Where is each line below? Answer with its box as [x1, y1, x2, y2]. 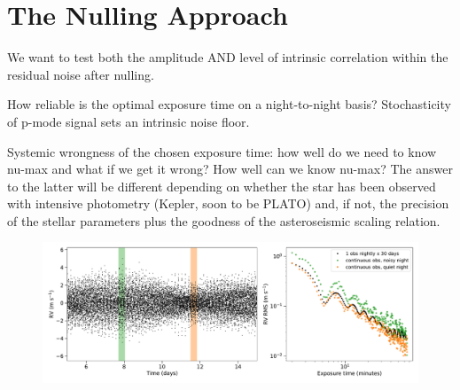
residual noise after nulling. [7, 65, 154, 83]
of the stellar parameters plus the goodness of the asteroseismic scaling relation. [7, 211, 441, 230]
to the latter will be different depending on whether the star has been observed [7, 176, 436, 195]
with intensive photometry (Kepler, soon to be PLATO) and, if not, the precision [7, 194, 449, 213]
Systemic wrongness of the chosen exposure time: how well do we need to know [7, 142, 437, 160]
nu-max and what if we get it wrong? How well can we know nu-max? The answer [7, 160, 453, 178]
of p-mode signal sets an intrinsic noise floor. [7, 112, 250, 130]
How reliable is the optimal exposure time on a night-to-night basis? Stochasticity [7, 95, 451, 113]
